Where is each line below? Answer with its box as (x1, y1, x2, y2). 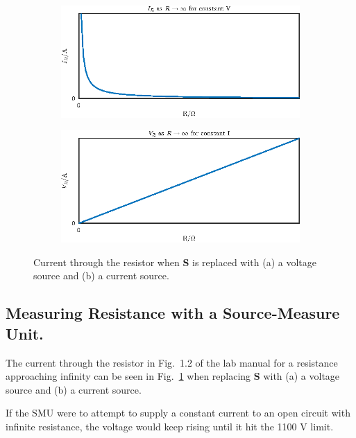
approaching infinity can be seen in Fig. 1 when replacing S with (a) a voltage (6, 369, 340, 383)
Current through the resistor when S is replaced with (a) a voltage (33, 254, 317, 269)
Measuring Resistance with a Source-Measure (6, 302, 340, 324)
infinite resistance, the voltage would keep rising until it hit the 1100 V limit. (6, 419, 334, 434)
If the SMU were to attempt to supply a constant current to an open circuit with (6, 405, 350, 420)
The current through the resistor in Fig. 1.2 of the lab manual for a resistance (6, 355, 338, 369)
